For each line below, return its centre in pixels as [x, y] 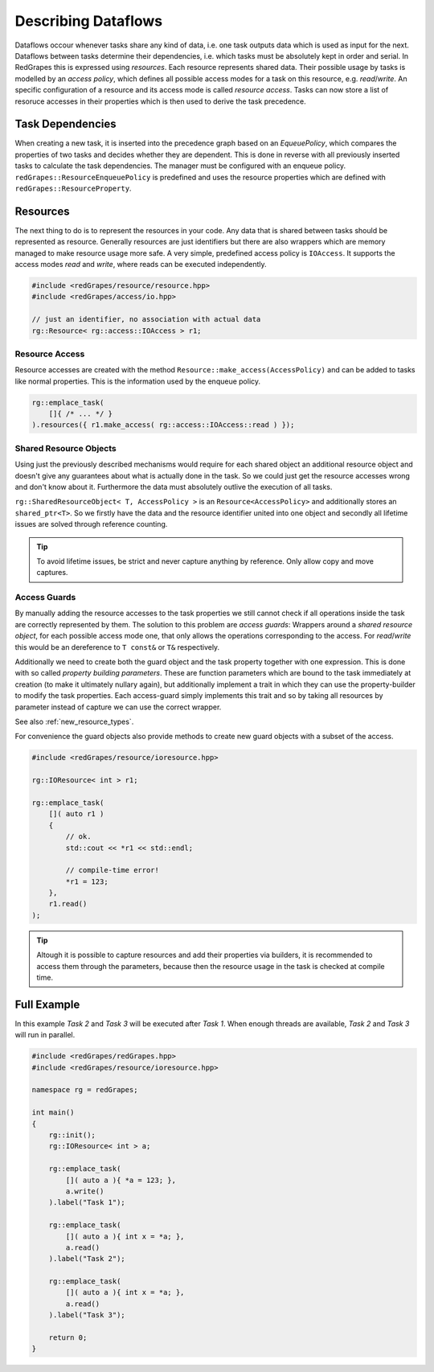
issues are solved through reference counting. [91, 524]
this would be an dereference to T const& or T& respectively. [117, 647]
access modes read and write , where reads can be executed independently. [141, 265]
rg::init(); [72, 1135]
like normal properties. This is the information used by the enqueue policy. [138, 381]
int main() [53, 1113]
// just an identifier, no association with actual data [146, 319]
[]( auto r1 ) [76, 814]
